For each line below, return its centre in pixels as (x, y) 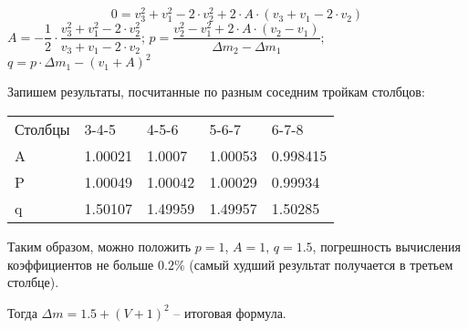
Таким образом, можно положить (99, 247)
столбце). (33, 282)
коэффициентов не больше (81, 264)
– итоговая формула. (230, 312)
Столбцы (42, 129)
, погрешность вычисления (386, 247)
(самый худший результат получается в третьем (321, 264)
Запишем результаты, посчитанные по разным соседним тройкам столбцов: (216, 92)
